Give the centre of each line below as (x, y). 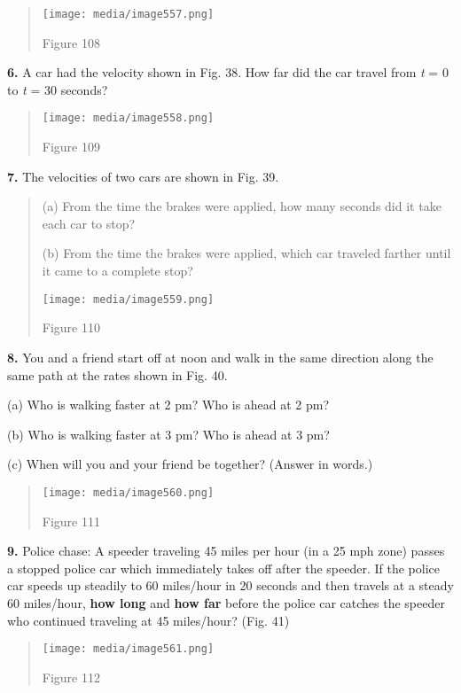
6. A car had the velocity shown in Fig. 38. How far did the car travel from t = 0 (228, 72)
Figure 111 (71, 521)
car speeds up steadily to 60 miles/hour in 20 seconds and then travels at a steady (230, 585)
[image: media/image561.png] (128, 649)
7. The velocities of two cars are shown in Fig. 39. (143, 176)
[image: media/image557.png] (128, 14)
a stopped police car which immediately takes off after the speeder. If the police (223, 568)
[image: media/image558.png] (128, 118)
